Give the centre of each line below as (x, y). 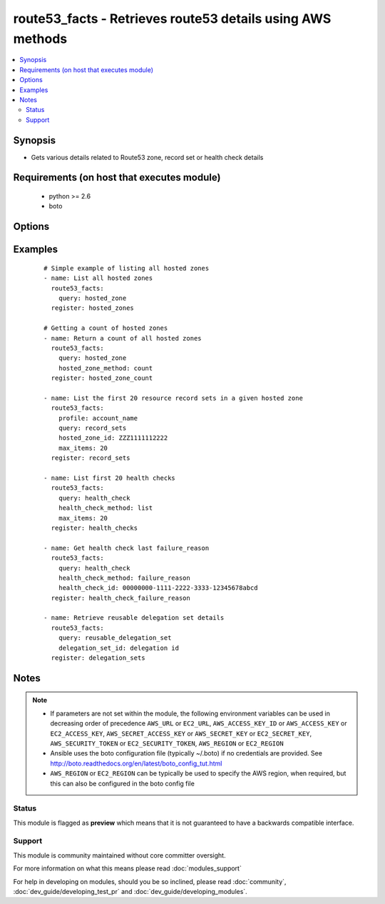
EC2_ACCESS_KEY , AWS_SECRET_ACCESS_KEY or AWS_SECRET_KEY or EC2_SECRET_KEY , (181, 733)
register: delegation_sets (98, 658)
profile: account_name (98, 418)
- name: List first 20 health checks (110, 478)
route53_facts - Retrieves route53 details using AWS (172, 19)
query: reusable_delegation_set (115, 638)
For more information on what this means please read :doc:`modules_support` (127, 868)
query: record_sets (92, 428)
